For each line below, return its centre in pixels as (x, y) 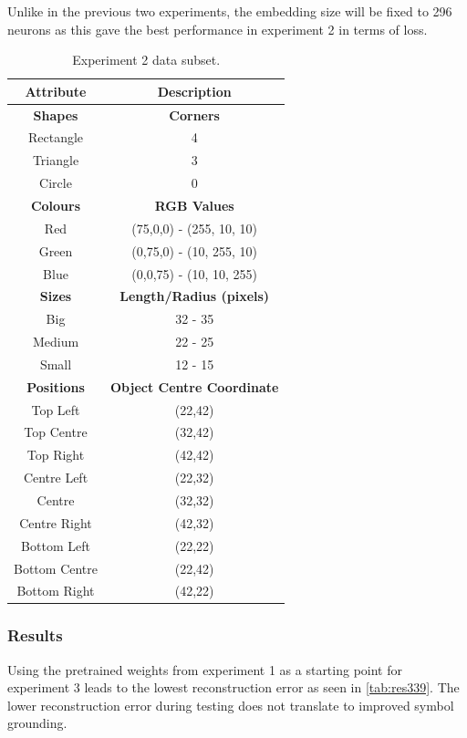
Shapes (56, 114)
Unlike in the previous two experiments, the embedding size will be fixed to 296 (230, 11)
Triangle (56, 160)
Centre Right (56, 522)
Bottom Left (56, 545)
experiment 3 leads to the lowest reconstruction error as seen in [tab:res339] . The (233, 687)
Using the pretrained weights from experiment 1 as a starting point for (205, 669)
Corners (194, 114)
